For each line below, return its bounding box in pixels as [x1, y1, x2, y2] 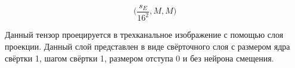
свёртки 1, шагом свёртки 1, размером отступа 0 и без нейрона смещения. [5, 51, 274, 64]
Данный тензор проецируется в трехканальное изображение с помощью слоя [5, 28, 284, 41]
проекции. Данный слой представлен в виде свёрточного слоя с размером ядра [5, 40, 290, 52]
